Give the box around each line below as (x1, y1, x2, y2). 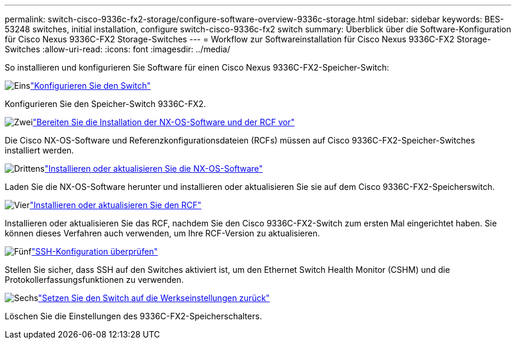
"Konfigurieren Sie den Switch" (30, 81, 151, 91)
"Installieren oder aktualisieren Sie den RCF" (29, 200, 201, 210)
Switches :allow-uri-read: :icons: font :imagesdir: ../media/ (5, 44, 230, 54)
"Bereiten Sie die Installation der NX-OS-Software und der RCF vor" (32, 117, 295, 127)
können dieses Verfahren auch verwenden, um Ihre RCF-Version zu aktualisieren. (5, 228, 320, 238)
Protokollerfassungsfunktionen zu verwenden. (5, 275, 184, 285)
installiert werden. (5, 145, 74, 155)
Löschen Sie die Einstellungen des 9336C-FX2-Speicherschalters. (5, 311, 262, 321)
